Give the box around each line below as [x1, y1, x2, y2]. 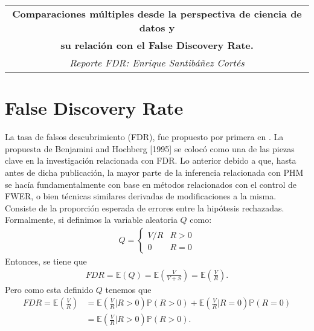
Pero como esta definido [5, 283, 94, 295]
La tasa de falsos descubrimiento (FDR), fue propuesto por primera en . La [5, 130, 284, 143]
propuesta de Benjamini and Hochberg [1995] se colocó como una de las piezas [5, 142, 295, 155]
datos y [139, 21, 175, 34]
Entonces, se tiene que [5, 254, 87, 267]
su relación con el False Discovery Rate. [60, 38, 254, 52]
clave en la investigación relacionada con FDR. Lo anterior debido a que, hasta [5, 154, 296, 167]
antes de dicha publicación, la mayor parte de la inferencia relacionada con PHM [5, 165, 304, 178]
